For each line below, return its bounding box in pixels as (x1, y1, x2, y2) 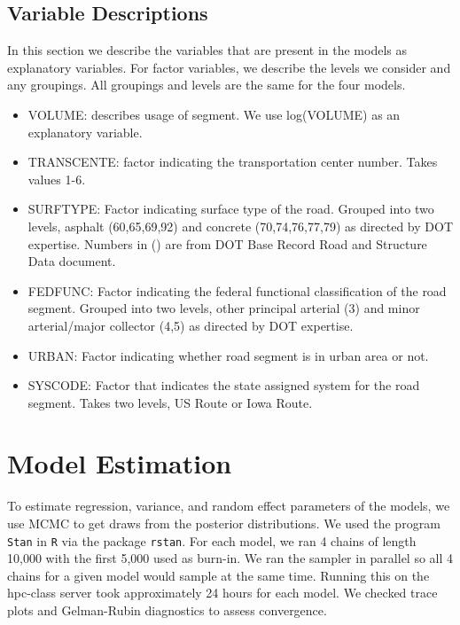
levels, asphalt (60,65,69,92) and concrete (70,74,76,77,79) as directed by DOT (27, 216, 454, 235)
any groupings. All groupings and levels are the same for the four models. (7, 75, 406, 94)
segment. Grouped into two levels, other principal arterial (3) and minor (27, 299, 420, 317)
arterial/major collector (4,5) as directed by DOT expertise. (27, 316, 354, 334)
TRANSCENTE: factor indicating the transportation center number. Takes (27, 152, 438, 171)
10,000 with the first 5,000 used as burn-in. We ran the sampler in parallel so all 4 (7, 549, 454, 567)
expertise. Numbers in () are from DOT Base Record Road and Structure (27, 234, 427, 253)
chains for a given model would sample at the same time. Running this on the (7, 566, 430, 584)
